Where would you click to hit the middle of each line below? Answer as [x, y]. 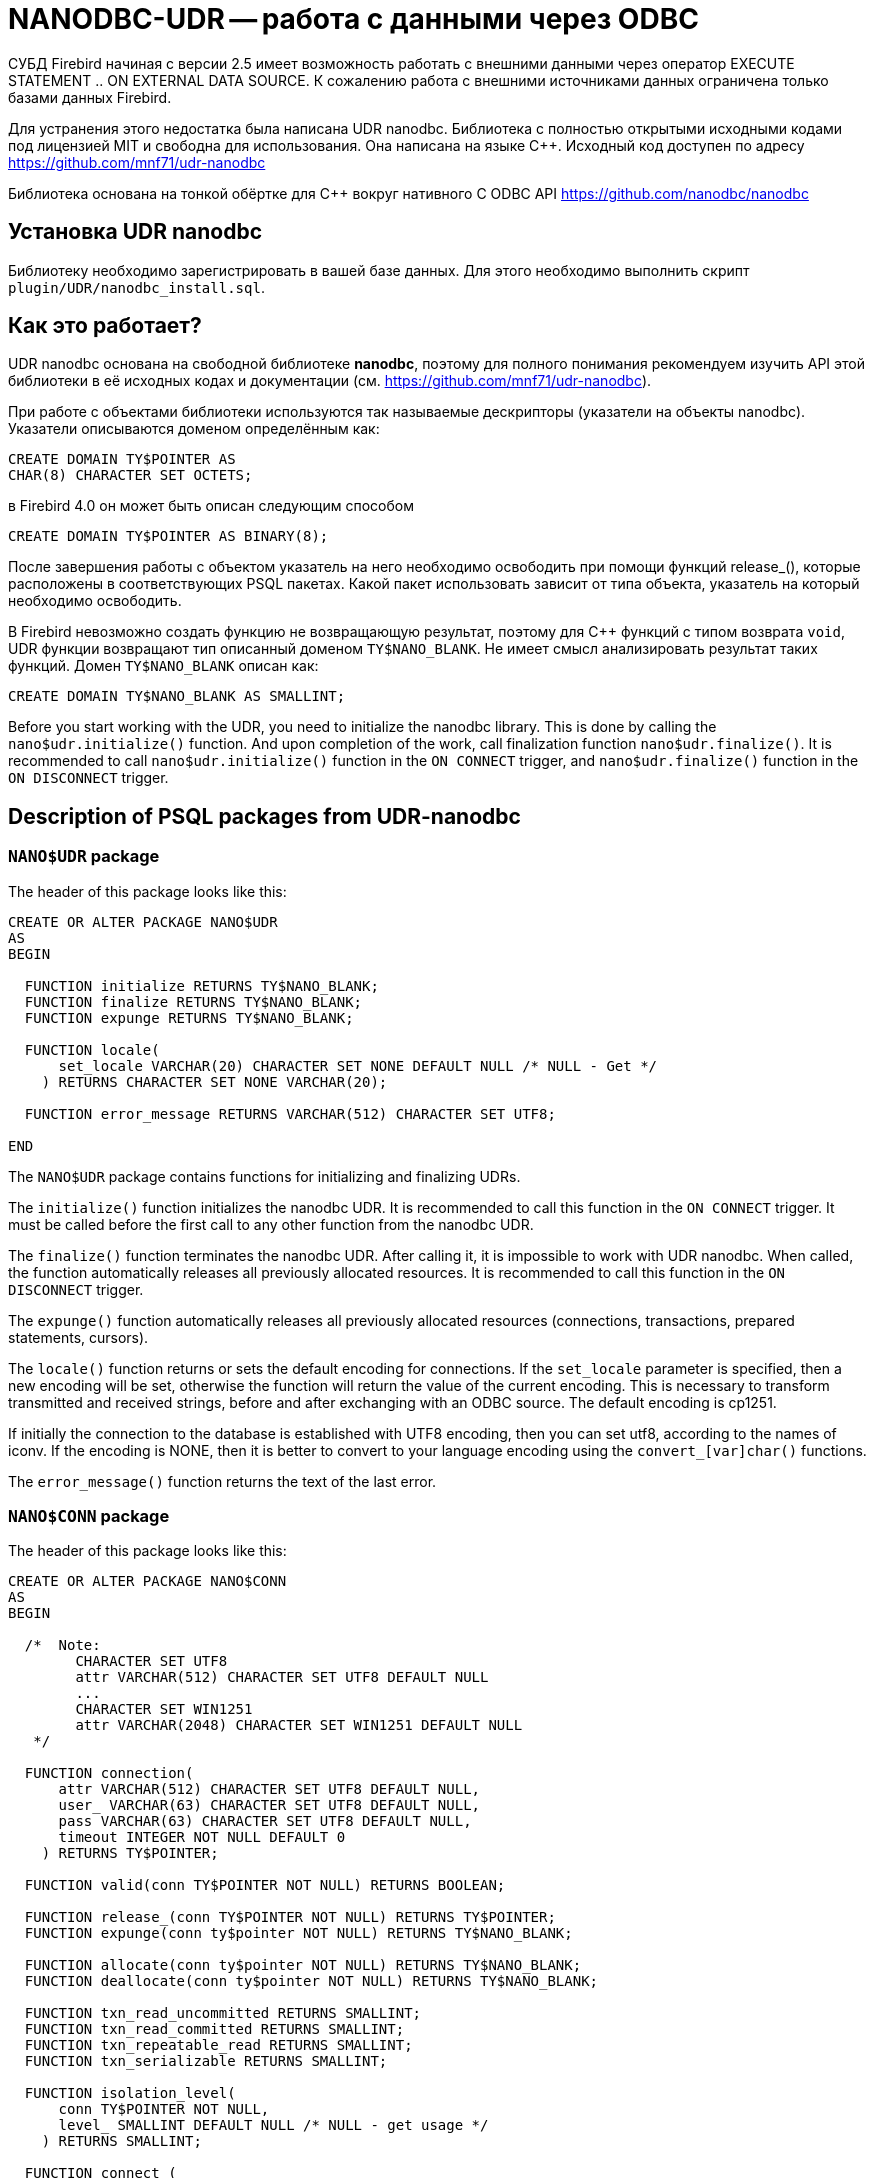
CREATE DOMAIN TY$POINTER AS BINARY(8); [168, 536]
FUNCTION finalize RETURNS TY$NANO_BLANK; [193, 1001]
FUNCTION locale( [92, 1049]
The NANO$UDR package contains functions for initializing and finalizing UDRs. [264, 1176]
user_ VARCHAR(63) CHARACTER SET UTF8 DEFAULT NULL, [269, 1805]
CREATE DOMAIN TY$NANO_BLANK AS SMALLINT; [177, 696]
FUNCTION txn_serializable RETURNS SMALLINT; [206, 2061]
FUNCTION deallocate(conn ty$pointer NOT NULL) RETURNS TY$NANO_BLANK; [311, 1981]
